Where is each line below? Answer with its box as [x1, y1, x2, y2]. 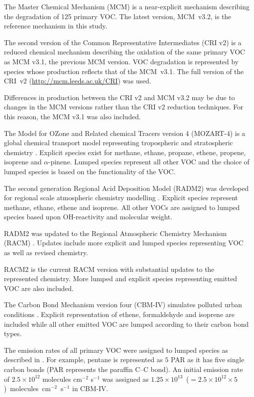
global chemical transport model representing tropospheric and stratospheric [4, 137, 233, 148]
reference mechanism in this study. [4, 21, 108, 31]
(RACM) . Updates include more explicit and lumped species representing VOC [4, 238, 244, 248]
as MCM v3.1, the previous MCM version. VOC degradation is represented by [4, 56, 239, 66]
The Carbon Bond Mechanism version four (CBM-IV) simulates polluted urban [4, 299, 242, 310]
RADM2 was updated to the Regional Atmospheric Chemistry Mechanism [4, 228, 227, 238]
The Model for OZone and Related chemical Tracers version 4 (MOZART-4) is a [4, 128, 246, 138]
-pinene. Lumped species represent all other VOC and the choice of [48, 157, 250, 167]
